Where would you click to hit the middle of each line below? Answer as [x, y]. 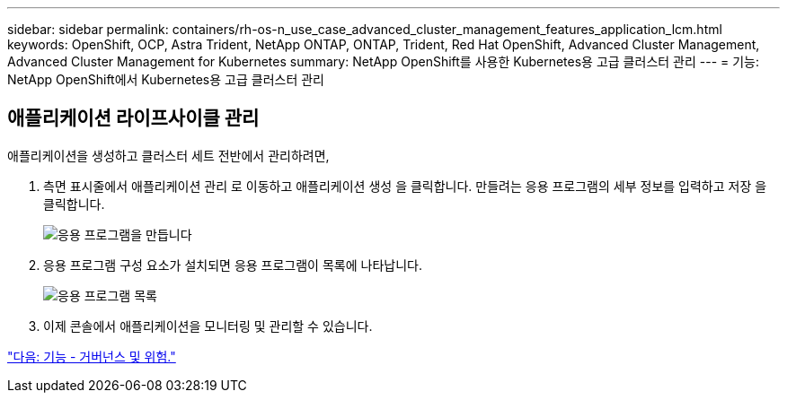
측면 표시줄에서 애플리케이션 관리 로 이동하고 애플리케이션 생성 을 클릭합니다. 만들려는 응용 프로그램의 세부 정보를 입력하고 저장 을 [405, 186]
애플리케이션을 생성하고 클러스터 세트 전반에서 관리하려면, [168, 155]
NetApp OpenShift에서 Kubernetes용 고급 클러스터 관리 [166, 79]
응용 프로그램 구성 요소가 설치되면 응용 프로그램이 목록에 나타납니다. [233, 265]
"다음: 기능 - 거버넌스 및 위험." [92, 356]
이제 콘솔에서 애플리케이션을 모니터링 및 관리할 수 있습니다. [208, 326]
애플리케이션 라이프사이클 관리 [133, 118]
